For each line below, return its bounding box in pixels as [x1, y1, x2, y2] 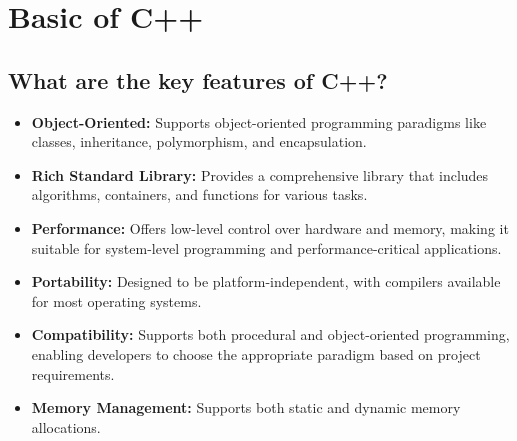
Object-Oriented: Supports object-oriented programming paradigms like [31, 111, 487, 132]
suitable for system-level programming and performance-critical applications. [31, 237, 502, 258]
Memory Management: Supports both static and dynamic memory [31, 397, 461, 418]
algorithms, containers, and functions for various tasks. [31, 184, 368, 205]
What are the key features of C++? [8, 64, 388, 95]
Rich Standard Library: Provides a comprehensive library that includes [31, 164, 489, 185]
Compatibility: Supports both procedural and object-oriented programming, [31, 324, 510, 345]
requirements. [31, 363, 115, 384]
